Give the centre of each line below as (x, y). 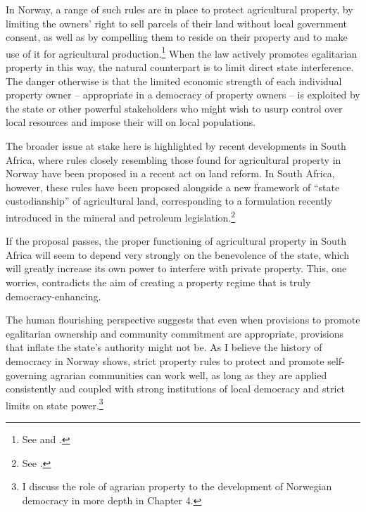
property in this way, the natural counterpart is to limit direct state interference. (180, 67)
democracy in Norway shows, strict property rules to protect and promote (165, 360)
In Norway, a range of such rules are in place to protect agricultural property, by (179, 9)
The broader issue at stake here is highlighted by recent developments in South (176, 146)
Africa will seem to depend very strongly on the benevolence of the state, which (177, 254)
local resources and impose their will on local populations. (131, 122)
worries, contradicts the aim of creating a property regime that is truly (158, 282)
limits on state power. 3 (55, 404)
